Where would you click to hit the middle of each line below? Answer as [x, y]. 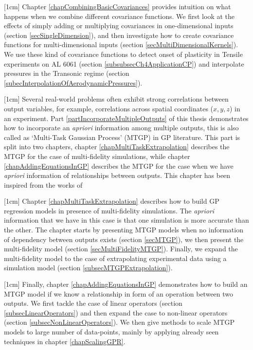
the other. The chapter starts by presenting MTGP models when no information [124, 230]
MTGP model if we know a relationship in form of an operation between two [119, 293]
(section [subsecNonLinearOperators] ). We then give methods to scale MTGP [119, 322]
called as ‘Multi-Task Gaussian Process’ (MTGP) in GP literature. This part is [122, 137]
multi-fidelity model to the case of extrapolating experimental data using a [115, 258]
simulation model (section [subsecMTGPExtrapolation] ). [88, 268]
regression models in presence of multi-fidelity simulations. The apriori [109, 210]
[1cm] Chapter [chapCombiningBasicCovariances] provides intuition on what [117, 6]
